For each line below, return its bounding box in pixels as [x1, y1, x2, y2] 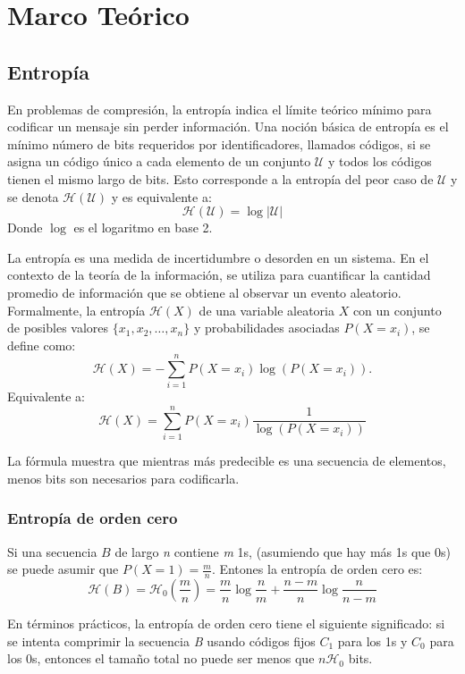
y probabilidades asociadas [193, 318, 340, 337]
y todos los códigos [327, 152, 432, 171]
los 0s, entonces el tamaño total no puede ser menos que [7, 649, 315, 668]
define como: [7, 335, 76, 354]
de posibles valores [7, 318, 109, 337]
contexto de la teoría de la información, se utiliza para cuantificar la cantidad [7, 265, 431, 284]
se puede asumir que [7, 560, 119, 578]
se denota [7, 187, 59, 206]
